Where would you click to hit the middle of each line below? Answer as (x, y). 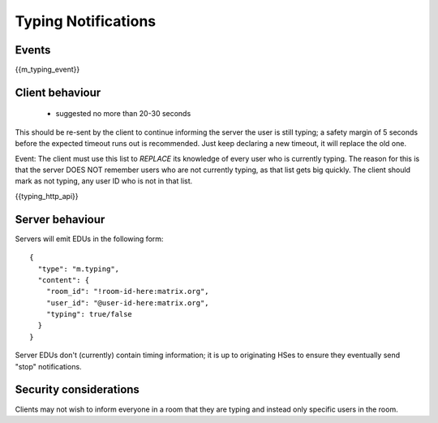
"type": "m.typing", (79, 269)
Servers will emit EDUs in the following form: (89, 239)
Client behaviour (58, 92)
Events (33, 50)
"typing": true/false (89, 314)
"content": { (64, 280)
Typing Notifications (86, 21)
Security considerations (77, 390)
